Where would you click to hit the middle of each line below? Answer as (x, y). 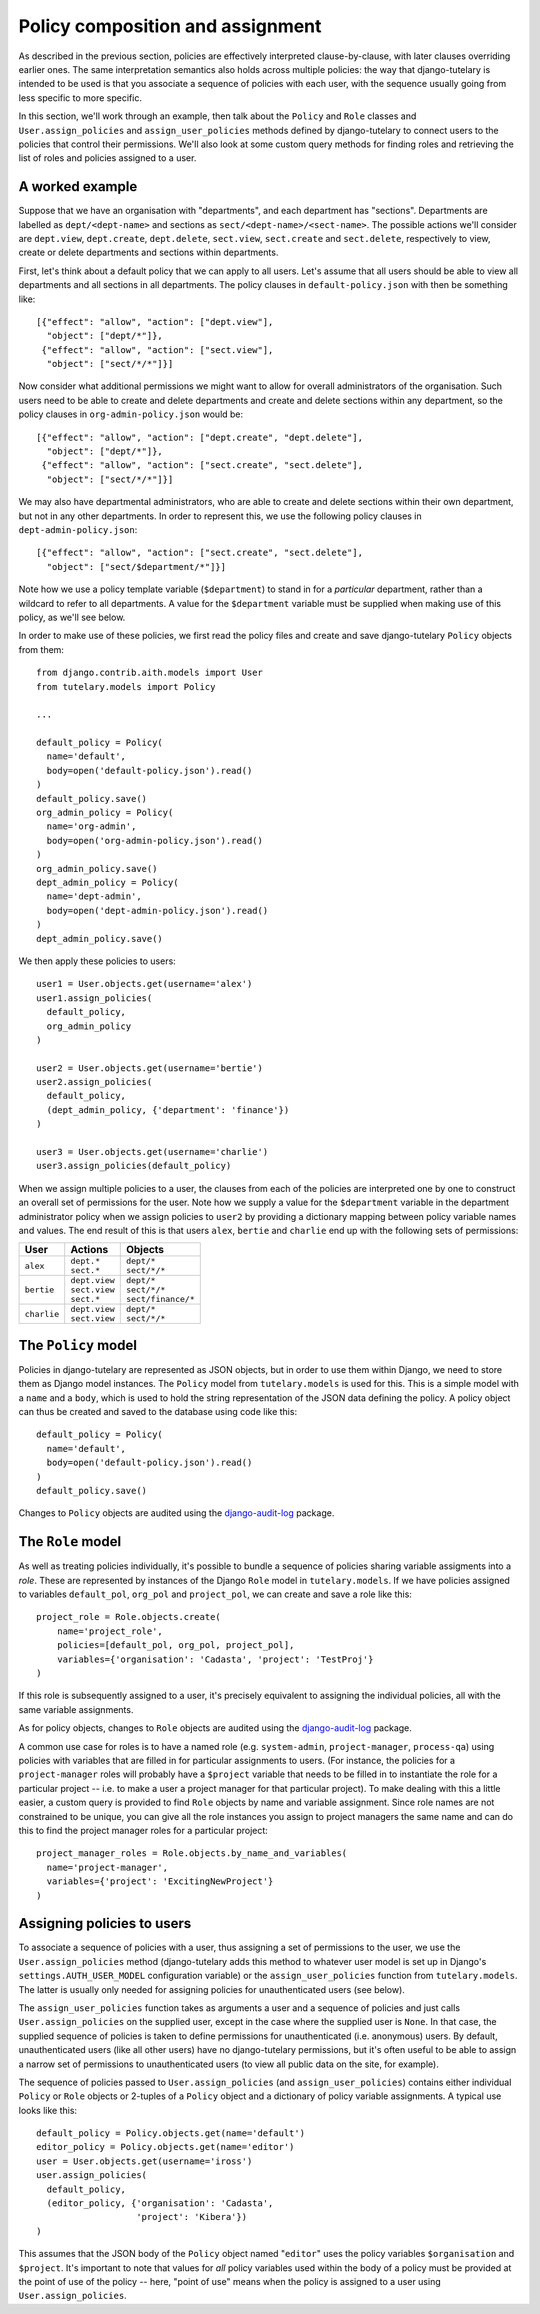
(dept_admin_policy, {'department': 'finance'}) (168, 1109)
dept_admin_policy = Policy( (107, 882)
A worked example (78, 186)
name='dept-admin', (94, 896)
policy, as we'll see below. (72, 617)
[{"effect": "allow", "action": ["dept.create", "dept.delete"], (200, 437)
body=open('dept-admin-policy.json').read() (157, 910)
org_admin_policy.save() (97, 868)
